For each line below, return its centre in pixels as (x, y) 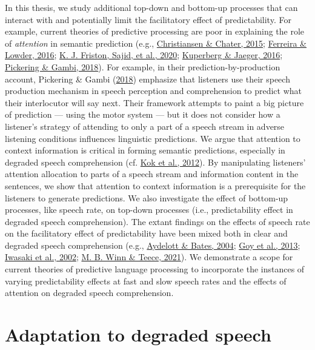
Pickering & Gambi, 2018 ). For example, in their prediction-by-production (143, 66)
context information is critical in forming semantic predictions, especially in (145, 150)
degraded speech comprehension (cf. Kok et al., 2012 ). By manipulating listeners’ (155, 162)
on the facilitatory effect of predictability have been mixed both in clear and (146, 233)
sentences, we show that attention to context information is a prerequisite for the (155, 185)
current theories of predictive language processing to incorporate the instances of (155, 269)
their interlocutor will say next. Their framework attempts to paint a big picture (154, 102)
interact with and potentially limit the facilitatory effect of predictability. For (148, 19)
